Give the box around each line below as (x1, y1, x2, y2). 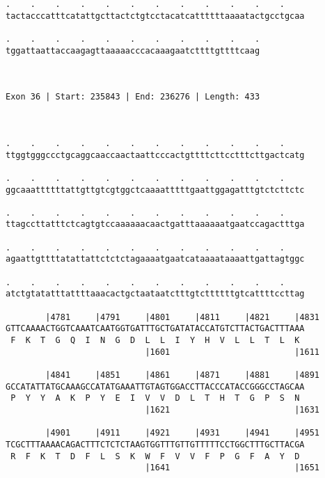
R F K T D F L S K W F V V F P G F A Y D (10, 451, 300, 461)
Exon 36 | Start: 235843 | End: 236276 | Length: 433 (6, 92, 260, 102)
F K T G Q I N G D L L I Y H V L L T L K (10, 335, 300, 346)
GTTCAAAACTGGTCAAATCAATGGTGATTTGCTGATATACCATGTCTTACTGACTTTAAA (6, 324, 305, 334)
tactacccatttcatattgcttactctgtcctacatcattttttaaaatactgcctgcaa (6, 10, 305, 21)
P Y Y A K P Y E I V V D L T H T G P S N (10, 393, 300, 404)
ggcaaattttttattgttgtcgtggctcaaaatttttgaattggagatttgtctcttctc (6, 184, 305, 195)
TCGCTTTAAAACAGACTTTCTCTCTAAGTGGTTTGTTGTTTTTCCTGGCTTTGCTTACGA (6, 439, 305, 449)
